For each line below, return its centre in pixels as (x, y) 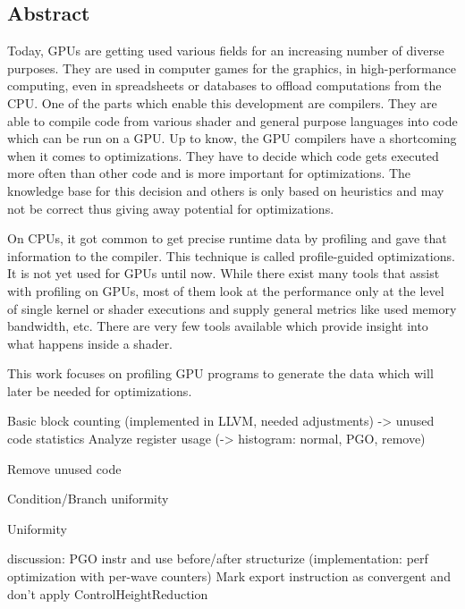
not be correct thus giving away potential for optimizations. (171, 208)
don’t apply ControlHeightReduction (108, 593)
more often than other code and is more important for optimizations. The (209, 173)
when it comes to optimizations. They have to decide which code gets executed (223, 155)
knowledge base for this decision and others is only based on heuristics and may (226, 190)
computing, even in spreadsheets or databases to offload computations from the (224, 85)
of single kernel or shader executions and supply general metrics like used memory (232, 308)
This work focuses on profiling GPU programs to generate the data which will (220, 373)
